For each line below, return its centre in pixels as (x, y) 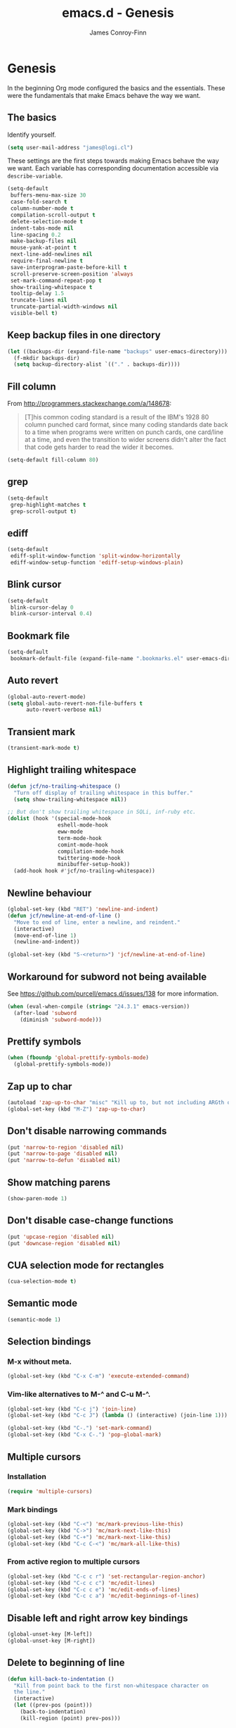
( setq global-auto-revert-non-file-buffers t (75, 703)
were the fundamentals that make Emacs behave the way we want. (104, 95)
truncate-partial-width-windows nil (64, 307)
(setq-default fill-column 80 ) (53, 460)
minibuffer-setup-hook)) (94, 865)
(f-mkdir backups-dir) (47, 358)
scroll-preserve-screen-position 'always (72, 274)
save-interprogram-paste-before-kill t (69, 267)
